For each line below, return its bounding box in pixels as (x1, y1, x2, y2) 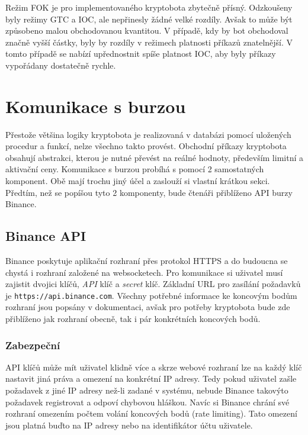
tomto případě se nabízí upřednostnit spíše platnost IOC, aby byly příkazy (5, 47, 276, 60)
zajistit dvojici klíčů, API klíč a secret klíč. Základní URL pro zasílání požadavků (5, 278, 301, 290)
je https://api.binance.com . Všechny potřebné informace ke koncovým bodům (5, 289, 297, 301)
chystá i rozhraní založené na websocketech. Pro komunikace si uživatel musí (5, 266, 283, 278)
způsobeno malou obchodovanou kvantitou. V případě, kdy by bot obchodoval (5, 24, 288, 37)
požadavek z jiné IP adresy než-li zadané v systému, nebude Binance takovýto (5, 384, 288, 397)
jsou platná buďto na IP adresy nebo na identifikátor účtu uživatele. (5, 418, 253, 431)
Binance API (5, 227, 86, 245)
